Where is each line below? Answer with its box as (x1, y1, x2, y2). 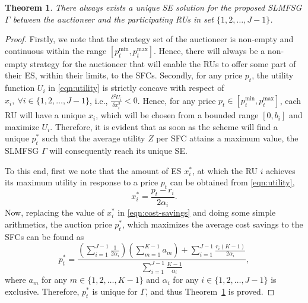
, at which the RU (192, 164, 258, 176)
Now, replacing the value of (5, 206, 104, 219)
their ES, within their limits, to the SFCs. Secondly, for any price (5, 69, 243, 81)
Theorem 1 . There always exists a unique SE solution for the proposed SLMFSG (5, 1, 302, 13)
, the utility (252, 69, 294, 81)
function (5, 81, 35, 94)
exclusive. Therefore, (5, 285, 80, 297)
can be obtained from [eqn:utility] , (170, 176, 295, 188)
